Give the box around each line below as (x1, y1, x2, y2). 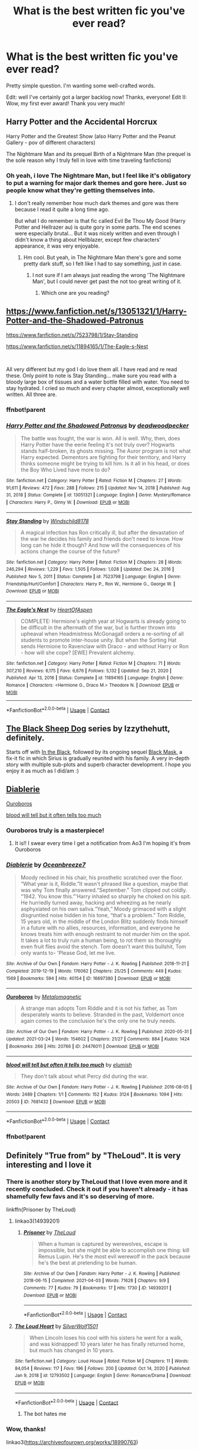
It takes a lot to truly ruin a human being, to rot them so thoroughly (20, 937, 181, 944)
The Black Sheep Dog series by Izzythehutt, (6, 723, 170, 733)
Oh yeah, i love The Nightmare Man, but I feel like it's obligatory (6, 171, 192, 180)
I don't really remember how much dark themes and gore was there (14, 200, 179, 207)
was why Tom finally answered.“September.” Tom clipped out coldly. (20, 886, 187, 894)
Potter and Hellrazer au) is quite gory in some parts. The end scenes (14, 223, 181, 231)
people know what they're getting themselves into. (6, 186, 155, 194)
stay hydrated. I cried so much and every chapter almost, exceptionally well (6, 384, 190, 391)
